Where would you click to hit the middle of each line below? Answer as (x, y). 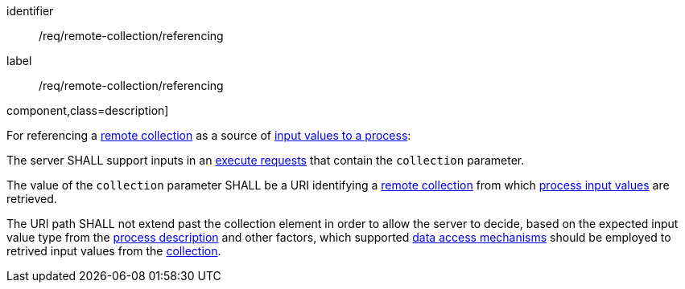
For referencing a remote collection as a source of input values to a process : (209, 135)
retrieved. (32, 199)
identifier (30, 11)
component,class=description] (88, 110)
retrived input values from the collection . (114, 251)
